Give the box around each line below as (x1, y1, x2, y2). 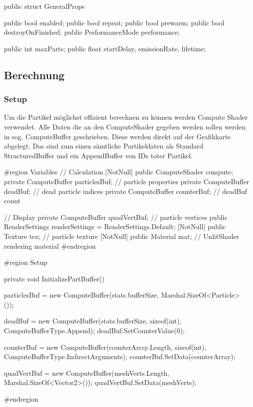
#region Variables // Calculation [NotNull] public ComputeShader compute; (4, 167, 234, 177)
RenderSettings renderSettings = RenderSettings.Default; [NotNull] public (4, 221, 226, 232)
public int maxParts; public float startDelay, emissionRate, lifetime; (4, 43, 206, 53)
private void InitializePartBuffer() (4, 273, 105, 283)
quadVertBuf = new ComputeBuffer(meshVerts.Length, (4, 367, 170, 378)
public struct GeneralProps (4, 1, 85, 11)
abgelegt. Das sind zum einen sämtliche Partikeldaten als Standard (4, 141, 204, 151)
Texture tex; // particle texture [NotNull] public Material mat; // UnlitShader (4, 231, 239, 241)
